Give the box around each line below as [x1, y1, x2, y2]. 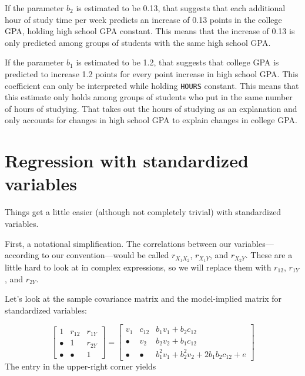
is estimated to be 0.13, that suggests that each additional [76, 2, 286, 14]
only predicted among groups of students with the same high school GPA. [5, 36, 271, 48]
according [5, 249, 39, 261]
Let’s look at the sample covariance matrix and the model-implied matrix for [5, 292, 282, 305]
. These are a [245, 249, 293, 261]
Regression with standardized [5, 149, 249, 173]
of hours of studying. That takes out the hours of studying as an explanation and [5, 102, 297, 114]
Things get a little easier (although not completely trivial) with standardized [5, 206, 281, 218]
